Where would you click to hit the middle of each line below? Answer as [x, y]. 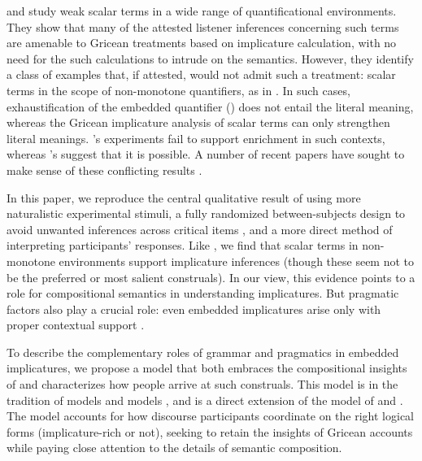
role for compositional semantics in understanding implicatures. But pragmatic [203, 293]
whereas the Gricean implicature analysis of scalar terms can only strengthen [198, 122]
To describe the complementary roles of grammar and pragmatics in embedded [203, 352]
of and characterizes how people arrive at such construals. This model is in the [202, 384]
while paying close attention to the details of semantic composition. [174, 448]
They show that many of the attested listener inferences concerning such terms [203, 26]
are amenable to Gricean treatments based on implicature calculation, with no [202, 43]
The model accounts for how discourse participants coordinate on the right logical [211, 416]
